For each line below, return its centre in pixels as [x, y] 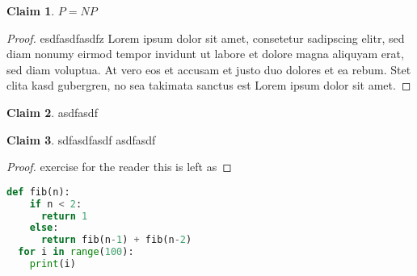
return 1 [64, 216]
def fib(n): [38, 192]
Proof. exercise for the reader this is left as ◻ [119, 167]
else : [44, 228]
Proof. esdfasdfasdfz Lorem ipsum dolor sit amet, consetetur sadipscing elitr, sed [206, 38]
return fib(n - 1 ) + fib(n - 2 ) [116, 240]
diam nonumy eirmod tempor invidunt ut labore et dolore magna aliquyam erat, [205, 54]
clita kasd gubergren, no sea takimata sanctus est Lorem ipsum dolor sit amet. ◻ [209, 85]
